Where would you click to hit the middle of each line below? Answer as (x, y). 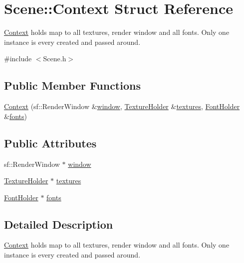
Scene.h (55, 59)
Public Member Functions (72, 85)
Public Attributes (50, 143)
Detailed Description (59, 224)
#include (18, 59)
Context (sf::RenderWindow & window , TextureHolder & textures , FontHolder (122, 106)
